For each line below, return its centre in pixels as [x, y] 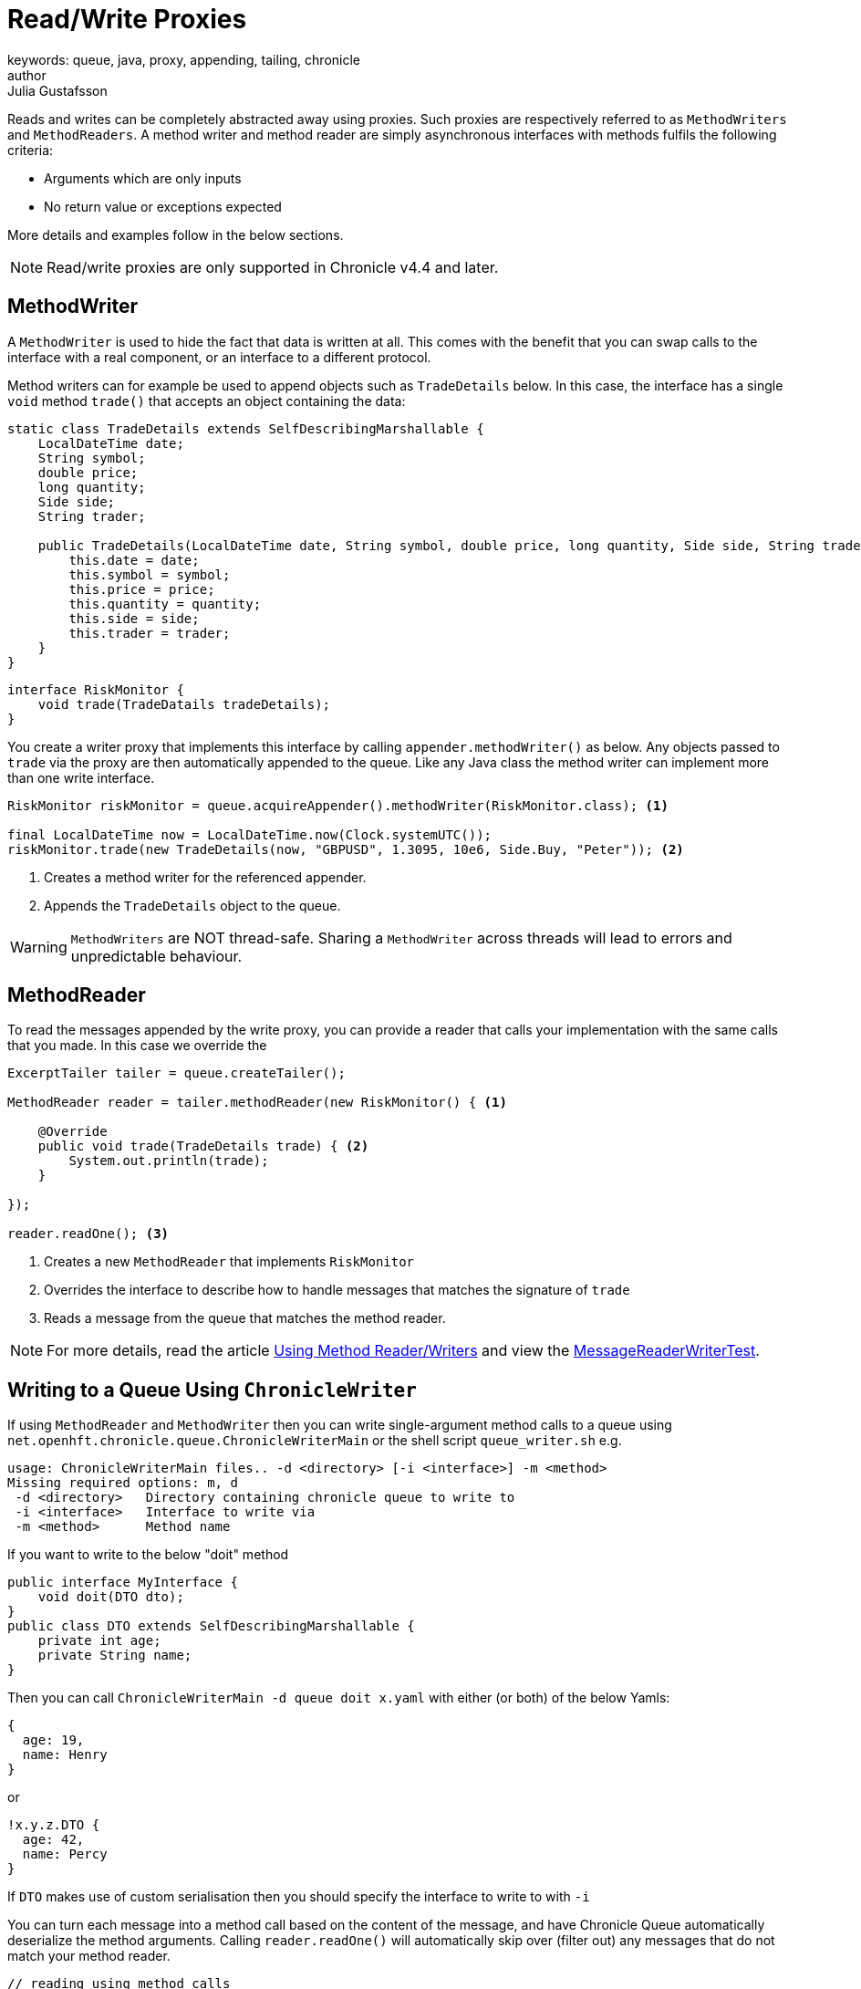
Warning [39, 947]
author [27, 75]
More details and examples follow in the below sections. [176, 234]
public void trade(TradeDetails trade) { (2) [203, 1146]
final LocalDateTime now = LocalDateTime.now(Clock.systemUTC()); [250, 834]
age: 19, [53, 1740]
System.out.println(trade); [169, 1161]
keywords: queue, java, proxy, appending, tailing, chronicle [184, 59]
